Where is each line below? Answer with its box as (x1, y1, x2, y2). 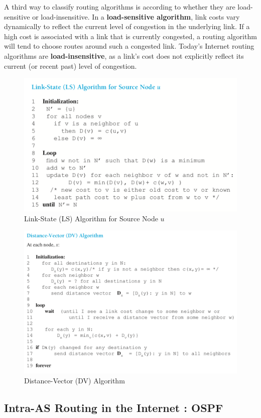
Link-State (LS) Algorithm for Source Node (24, 213, 158, 223)
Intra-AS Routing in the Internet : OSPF (4, 399, 223, 415)
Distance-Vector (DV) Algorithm (24, 375, 125, 385)
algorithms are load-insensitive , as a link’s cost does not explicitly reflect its (4, 50, 244, 61)
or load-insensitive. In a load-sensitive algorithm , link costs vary (32, 11, 240, 22)
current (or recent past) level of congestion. (4, 60, 137, 71)
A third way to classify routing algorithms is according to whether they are (4, 2, 235, 12)
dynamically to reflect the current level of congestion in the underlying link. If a (4, 21, 250, 32)
